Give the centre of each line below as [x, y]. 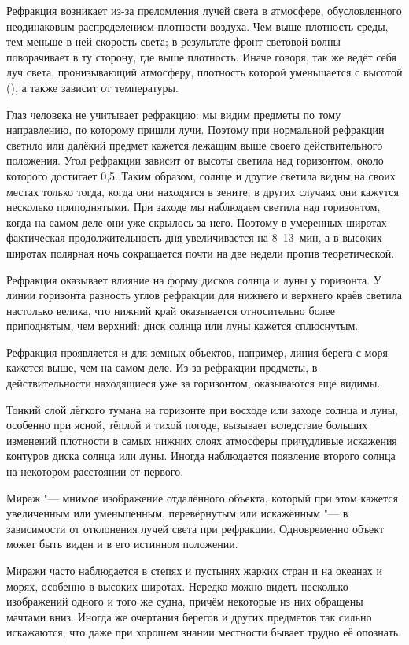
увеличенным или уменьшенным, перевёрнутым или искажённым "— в [177, 513]
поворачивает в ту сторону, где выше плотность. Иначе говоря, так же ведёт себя [202, 56]
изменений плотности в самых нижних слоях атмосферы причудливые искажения [202, 440]
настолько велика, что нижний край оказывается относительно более [171, 310]
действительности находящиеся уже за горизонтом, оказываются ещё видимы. [193, 383]
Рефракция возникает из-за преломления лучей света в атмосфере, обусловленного [204, 10]
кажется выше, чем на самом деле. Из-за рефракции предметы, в [162, 367]
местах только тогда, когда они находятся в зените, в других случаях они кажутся [203, 191]
